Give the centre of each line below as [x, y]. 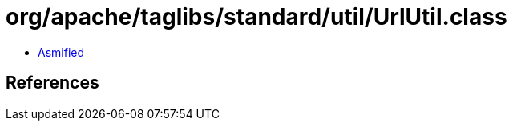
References [53, 83]
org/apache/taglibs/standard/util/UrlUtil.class [256, 17]
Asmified [61, 52]
